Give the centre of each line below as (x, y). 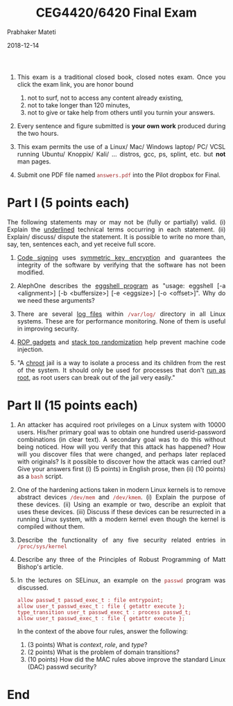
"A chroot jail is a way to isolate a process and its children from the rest (121, 362)
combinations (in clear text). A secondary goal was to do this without (121, 439)
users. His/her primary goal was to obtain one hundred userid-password (121, 432)
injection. (30, 349)
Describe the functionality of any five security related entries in (121, 540)
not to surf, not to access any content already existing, (105, 98)
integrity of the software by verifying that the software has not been (121, 265)
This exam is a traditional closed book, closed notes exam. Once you (121, 77)
